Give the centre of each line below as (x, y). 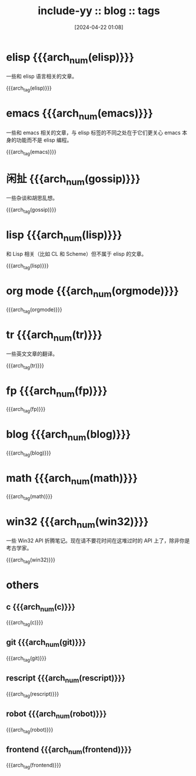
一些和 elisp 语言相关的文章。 (42, 76)
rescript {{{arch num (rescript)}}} (66, 679)
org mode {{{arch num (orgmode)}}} (93, 292)
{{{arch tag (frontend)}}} (34, 766)
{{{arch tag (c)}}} (25, 623)
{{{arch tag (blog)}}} (29, 453)
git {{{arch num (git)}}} (46, 643)
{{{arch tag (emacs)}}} (31, 152)
